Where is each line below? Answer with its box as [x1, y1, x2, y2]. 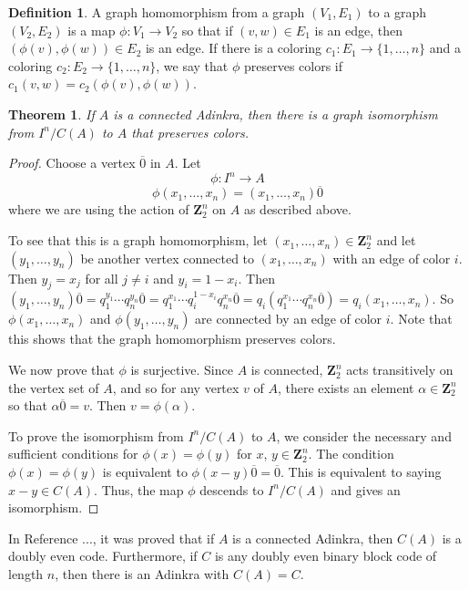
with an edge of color [332, 248, 451, 267]
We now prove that [8, 360, 115, 379]
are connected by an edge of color [195, 309, 382, 328]
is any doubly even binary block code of [214, 546, 437, 565]
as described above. [243, 200, 352, 219]
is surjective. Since [130, 360, 233, 379]
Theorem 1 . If [8, 104, 95, 123]
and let [376, 231, 416, 250]
